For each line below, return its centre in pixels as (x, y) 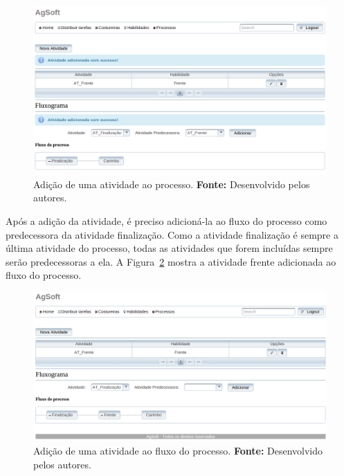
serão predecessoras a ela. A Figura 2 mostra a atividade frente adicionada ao (171, 261)
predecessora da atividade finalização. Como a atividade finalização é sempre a (172, 234)
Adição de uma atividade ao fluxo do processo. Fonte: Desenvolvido (178, 450)
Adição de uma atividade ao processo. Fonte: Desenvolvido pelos (172, 184)
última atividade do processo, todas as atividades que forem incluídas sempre (169, 248)
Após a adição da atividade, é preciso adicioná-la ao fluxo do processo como (166, 221)
